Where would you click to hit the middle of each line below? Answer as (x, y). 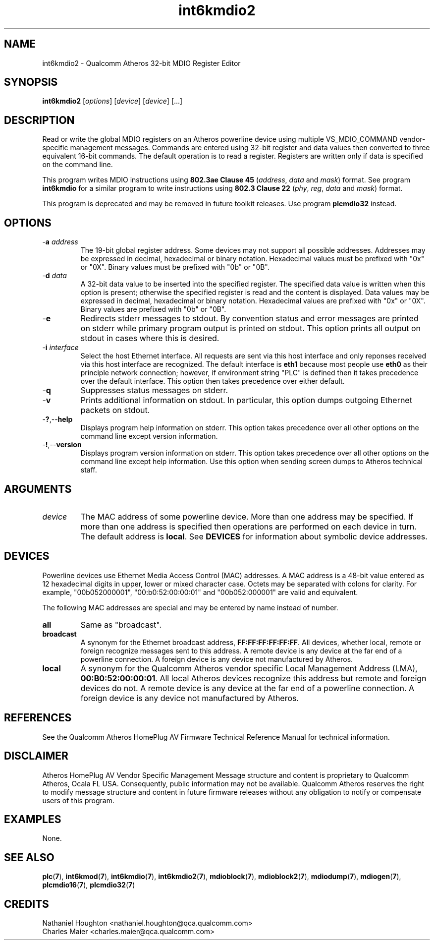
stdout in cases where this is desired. (150, 338)
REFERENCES (38, 718)
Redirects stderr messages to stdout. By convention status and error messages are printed (249, 319)
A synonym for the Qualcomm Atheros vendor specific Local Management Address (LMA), (249, 668)
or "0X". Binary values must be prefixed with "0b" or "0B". (175, 267)
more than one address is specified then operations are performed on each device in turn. (248, 526)
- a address (60, 242)
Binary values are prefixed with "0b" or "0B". (153, 309)
